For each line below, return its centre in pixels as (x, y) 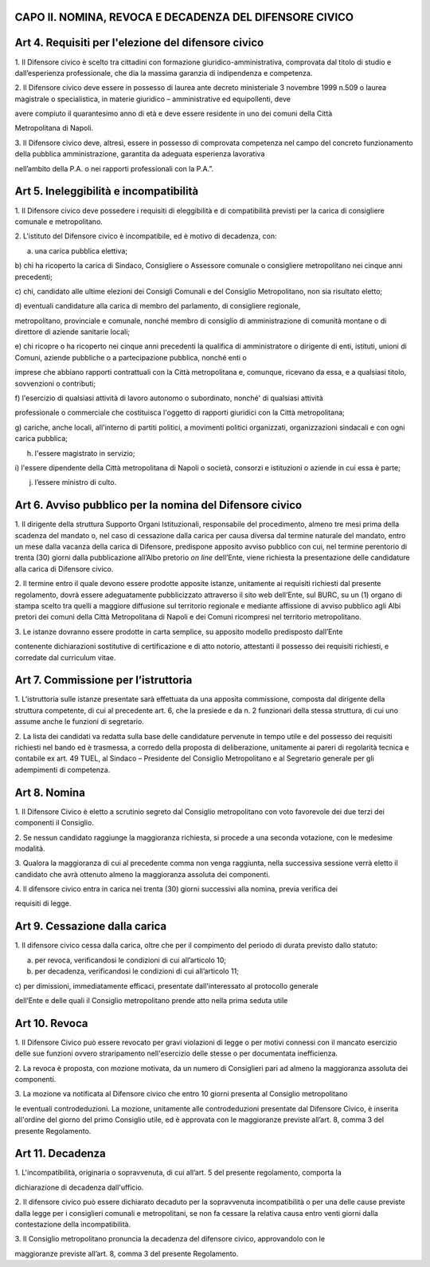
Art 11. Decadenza (61, 1153)
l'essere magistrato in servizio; (85, 453)
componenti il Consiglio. (55, 823)
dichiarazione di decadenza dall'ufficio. (79, 1187)
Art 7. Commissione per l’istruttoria (104, 681)
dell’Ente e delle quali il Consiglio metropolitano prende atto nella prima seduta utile (151, 1000)
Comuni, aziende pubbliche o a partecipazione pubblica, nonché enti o (131, 357)
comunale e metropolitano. (59, 221)
